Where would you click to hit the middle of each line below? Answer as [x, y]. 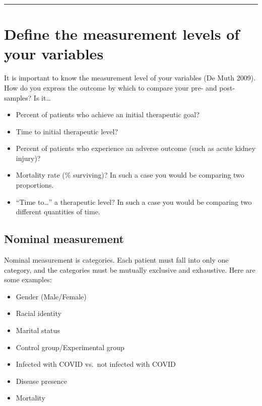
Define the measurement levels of [122, 34]
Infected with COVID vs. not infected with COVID [96, 364]
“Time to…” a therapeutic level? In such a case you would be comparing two [134, 201]
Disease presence [41, 381]
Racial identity [39, 313]
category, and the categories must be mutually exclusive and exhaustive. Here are [130, 269]
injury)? [28, 158]
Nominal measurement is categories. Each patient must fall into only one [116, 260]
